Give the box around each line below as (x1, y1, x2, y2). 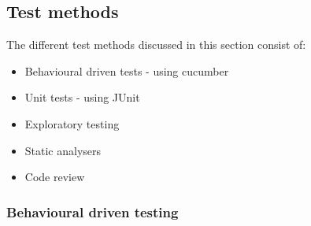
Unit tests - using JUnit (24, 89, 140, 106)
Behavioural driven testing (6, 202, 179, 221)
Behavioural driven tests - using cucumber (24, 62, 229, 79)
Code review (24, 169, 85, 185)
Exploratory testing (24, 115, 120, 132)
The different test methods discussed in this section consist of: (6, 36, 306, 53)
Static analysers (24, 142, 102, 158)
